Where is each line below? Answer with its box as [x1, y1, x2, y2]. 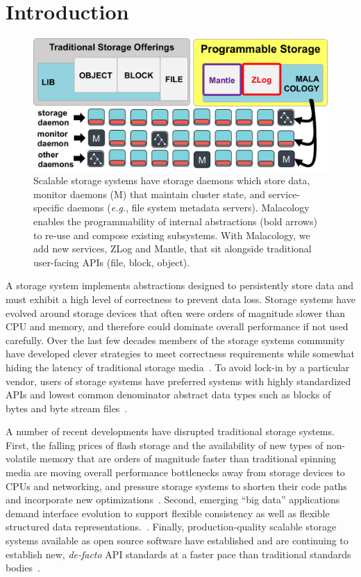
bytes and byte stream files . [6, 400, 128, 415]
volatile [6, 451, 37, 466]
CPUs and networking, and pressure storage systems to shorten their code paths [6, 478, 347, 493]
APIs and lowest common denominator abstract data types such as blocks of [6, 387, 331, 402]
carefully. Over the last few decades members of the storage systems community [6, 332, 345, 347]
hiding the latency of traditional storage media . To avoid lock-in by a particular [6, 359, 350, 374]
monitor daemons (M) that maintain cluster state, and [33, 186, 265, 201]
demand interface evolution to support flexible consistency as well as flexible [6, 505, 330, 520]
